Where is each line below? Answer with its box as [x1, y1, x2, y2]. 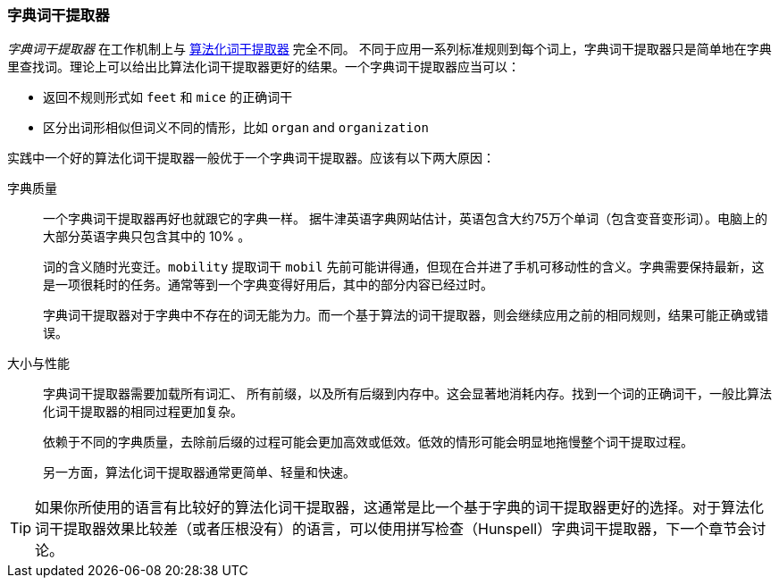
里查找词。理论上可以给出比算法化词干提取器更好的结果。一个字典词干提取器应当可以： [7, 59, 520, 75]
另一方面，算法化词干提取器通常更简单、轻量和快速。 [43, 464, 356, 481]
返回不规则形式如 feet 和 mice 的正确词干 [43, 89, 293, 105]
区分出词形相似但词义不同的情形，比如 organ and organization [43, 120, 429, 136]
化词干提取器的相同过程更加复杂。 [43, 404, 243, 420]
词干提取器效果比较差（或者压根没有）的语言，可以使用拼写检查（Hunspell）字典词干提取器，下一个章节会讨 [35, 520, 766, 539]
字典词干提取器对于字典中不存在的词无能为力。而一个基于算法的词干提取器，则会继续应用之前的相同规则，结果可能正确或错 [43, 307, 768, 323]
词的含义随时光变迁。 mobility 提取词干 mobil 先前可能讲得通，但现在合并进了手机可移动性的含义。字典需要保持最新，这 [43, 259, 765, 275]
